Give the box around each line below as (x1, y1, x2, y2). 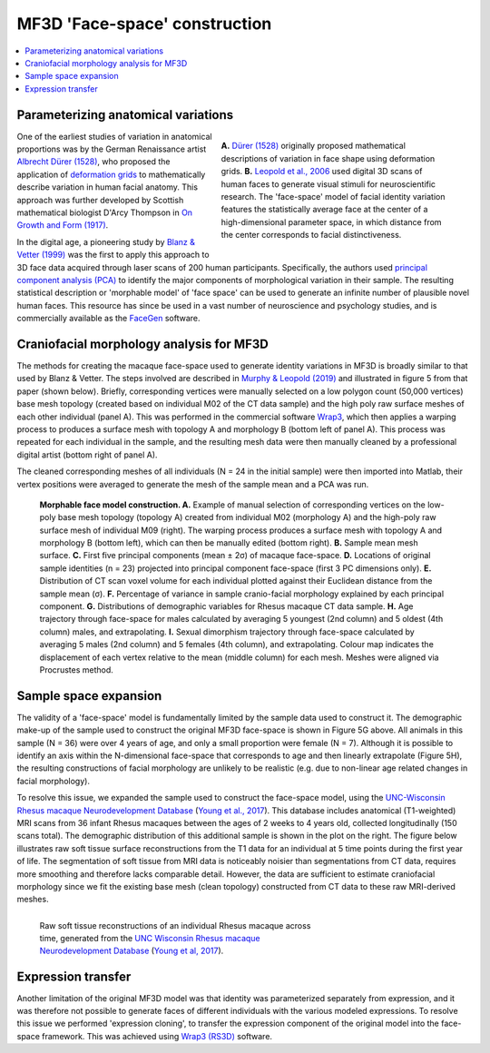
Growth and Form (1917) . (16, 220, 109, 231)
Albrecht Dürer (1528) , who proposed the (16, 156, 171, 167)
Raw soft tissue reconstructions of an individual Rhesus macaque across (39, 920, 311, 930)
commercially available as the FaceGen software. (16, 313, 201, 324)
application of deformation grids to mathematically (16, 169, 206, 180)
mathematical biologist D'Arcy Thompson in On (16, 207, 193, 218)
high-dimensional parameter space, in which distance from (220, 216, 442, 227)
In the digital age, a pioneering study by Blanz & (16, 236, 195, 247)
